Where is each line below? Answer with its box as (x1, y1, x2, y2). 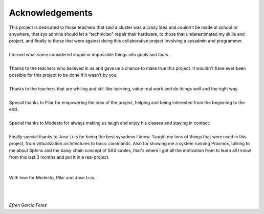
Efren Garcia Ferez (9, 202, 47, 208)
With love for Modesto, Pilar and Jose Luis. (9, 175, 95, 181)
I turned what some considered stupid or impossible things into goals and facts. (9, 52, 170, 58)
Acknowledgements (9, 7, 93, 18)
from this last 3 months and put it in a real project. (9, 154, 110, 160)
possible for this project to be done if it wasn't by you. (9, 72, 118, 78)
